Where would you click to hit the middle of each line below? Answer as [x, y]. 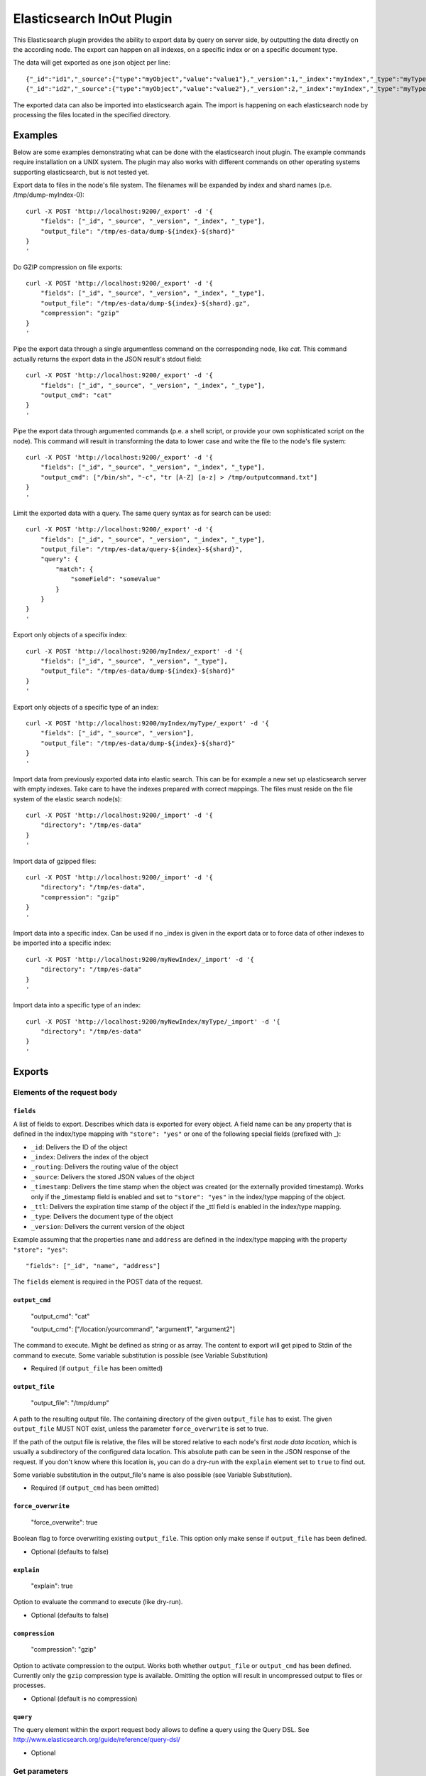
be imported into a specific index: [62, 943]
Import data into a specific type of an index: [77, 1005]
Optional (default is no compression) [84, 1699]
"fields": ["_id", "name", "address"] [93, 1266]
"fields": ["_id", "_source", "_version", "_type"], [134, 661]
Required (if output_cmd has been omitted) [95, 1488]
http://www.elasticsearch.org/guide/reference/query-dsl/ [97, 1740]
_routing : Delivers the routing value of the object [105, 1167]
